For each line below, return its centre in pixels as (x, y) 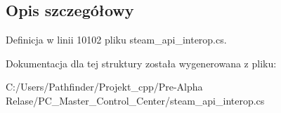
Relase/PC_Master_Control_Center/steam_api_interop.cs (135, 100)
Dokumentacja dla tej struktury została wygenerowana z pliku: (141, 63)
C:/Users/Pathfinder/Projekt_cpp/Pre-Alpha (104, 87)
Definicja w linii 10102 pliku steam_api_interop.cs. (116, 40)
